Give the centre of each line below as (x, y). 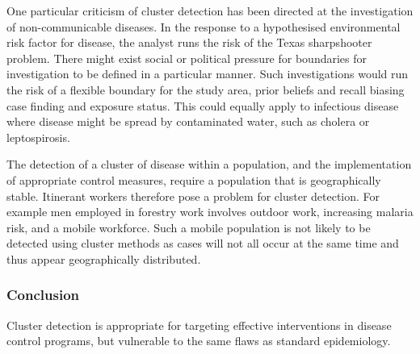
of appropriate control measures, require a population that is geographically (194, 179)
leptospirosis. (38, 137)
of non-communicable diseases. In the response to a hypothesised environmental (204, 26)
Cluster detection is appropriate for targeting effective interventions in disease (199, 325)
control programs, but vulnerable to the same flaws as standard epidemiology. (199, 341)
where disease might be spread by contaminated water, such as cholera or (188, 121)
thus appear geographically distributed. (104, 258)
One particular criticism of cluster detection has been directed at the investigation (210, 10)
